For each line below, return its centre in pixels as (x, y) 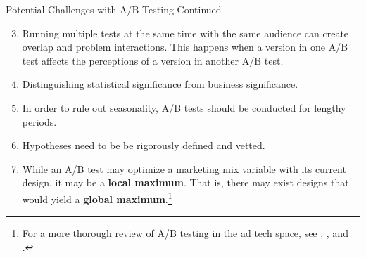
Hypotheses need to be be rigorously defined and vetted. (144, 145)
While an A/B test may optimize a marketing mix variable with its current (184, 168)
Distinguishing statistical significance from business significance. (160, 84)
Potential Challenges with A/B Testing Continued (114, 9)
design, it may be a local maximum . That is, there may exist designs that (185, 182)
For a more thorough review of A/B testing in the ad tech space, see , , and (185, 233)
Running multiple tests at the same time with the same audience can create (185, 33)
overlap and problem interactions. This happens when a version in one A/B (185, 47)
